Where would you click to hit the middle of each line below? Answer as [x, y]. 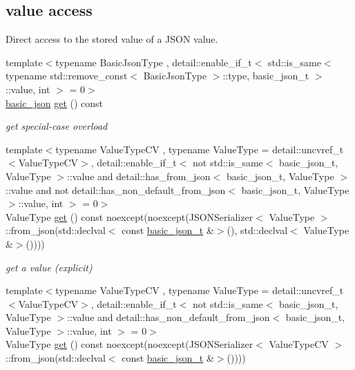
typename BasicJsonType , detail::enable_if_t [154, 62]
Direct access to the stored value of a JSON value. [112, 39]
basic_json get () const [55, 103]
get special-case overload [57, 126]
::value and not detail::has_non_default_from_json [116, 189]
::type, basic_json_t [266, 76]
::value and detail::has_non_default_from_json [169, 317]
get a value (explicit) [49, 267]
